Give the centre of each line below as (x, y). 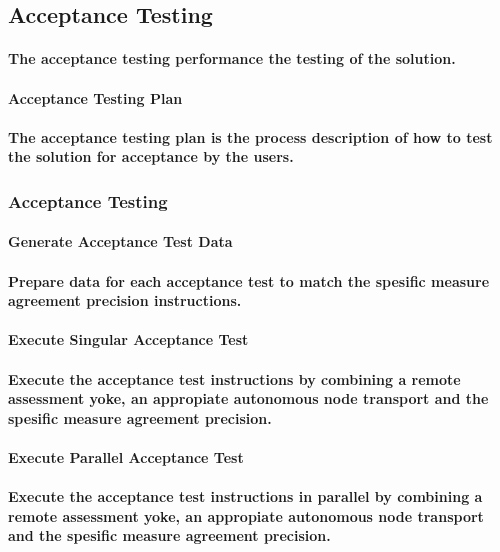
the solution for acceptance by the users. (151, 156)
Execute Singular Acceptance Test (128, 339)
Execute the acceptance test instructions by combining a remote (234, 378)
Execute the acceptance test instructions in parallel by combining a (245, 496)
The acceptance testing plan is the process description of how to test (250, 136)
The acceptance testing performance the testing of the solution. (232, 58)
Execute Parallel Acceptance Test (126, 456)
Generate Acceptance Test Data (120, 241)
